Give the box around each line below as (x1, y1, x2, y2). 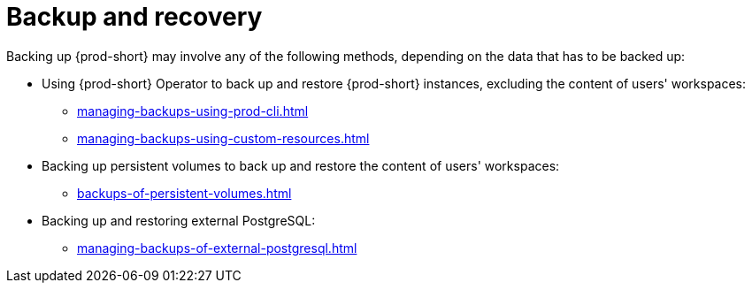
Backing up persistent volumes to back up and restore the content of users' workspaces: (42, 157, 560, 173)
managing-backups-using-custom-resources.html (77, 130, 370, 146)
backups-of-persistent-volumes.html (77, 185, 292, 201)
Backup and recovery (6, 2, 263, 32)
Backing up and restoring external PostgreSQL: (42, 212, 316, 228)
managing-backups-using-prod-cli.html (77, 103, 309, 118)
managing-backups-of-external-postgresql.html (77, 240, 357, 256)
